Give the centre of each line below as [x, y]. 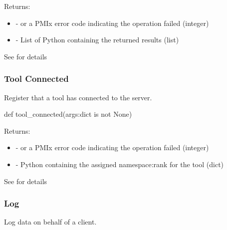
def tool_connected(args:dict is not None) [68, 114]
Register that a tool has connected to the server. [78, 97]
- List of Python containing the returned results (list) [97, 40]
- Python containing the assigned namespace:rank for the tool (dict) [120, 164]
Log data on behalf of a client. [50, 222]
